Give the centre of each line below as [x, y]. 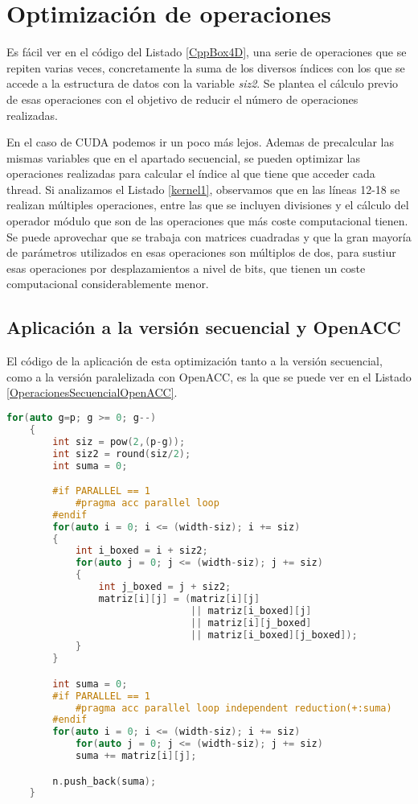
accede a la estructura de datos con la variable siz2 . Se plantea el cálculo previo [203, 83]
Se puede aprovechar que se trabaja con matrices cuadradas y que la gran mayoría [209, 236]
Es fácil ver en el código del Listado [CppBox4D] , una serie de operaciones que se [207, 52]
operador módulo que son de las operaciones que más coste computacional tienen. [207, 221]
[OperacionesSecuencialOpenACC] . [92, 392]
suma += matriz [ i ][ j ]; [136, 756]
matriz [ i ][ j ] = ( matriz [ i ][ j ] [179, 598]
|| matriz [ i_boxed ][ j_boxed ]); [274, 635]
